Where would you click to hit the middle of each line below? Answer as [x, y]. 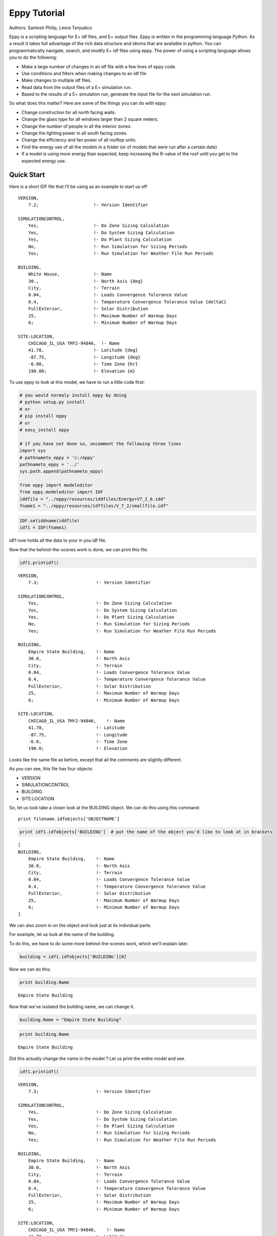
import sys [33, 451]
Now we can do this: [30, 970]
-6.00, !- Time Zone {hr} [83, 364]
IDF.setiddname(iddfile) [50, 521]
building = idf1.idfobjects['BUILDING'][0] [73, 956]
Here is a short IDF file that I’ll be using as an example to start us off [78, 187]
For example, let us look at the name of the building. [62, 934]
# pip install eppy [43, 416]
